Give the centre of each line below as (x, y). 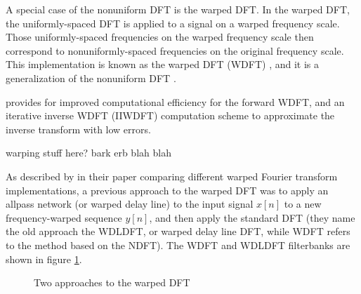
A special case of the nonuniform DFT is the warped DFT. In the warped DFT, (178, 9)
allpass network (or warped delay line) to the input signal (130, 204)
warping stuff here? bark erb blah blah (88, 153)
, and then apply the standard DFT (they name (252, 217)
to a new (303, 204)
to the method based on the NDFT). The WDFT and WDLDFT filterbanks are (178, 245)
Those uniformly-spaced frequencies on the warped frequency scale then (160, 37)
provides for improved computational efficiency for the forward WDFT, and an (175, 101)
